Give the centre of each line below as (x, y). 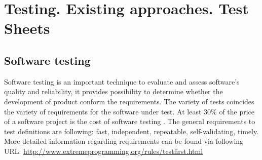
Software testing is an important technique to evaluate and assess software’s (122, 81)
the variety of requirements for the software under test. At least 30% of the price (129, 111)
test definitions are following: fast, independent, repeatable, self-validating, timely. (132, 131)
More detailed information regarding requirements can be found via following (124, 141)
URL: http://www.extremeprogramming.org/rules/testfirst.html (104, 151)
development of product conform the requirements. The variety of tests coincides (129, 101)
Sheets (27, 28)
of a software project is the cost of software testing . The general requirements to (130, 121)
